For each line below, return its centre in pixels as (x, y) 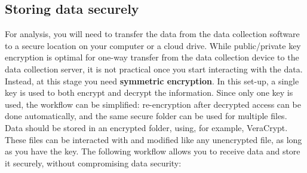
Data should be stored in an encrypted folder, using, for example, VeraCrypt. (146, 127)
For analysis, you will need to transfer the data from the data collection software (152, 34)
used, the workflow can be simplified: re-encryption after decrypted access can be (153, 104)
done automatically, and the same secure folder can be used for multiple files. (146, 116)
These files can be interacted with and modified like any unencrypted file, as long (153, 139)
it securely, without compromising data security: (93, 163)
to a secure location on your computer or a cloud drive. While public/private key (153, 45)
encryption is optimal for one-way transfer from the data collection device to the (152, 57)
